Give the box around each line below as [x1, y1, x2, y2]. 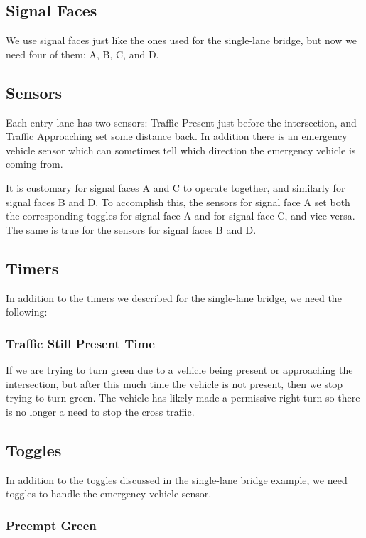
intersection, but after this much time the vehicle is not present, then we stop [6, 376, 343, 391]
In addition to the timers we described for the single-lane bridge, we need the [6, 290, 342, 305]
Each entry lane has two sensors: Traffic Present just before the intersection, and [6, 114, 357, 129]
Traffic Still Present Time [6, 334, 155, 352]
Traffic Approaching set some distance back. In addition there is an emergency [6, 129, 348, 144]
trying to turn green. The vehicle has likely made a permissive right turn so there [6, 390, 360, 405]
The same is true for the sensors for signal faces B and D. [6, 222, 257, 237]
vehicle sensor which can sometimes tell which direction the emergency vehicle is [6, 142, 356, 157]
